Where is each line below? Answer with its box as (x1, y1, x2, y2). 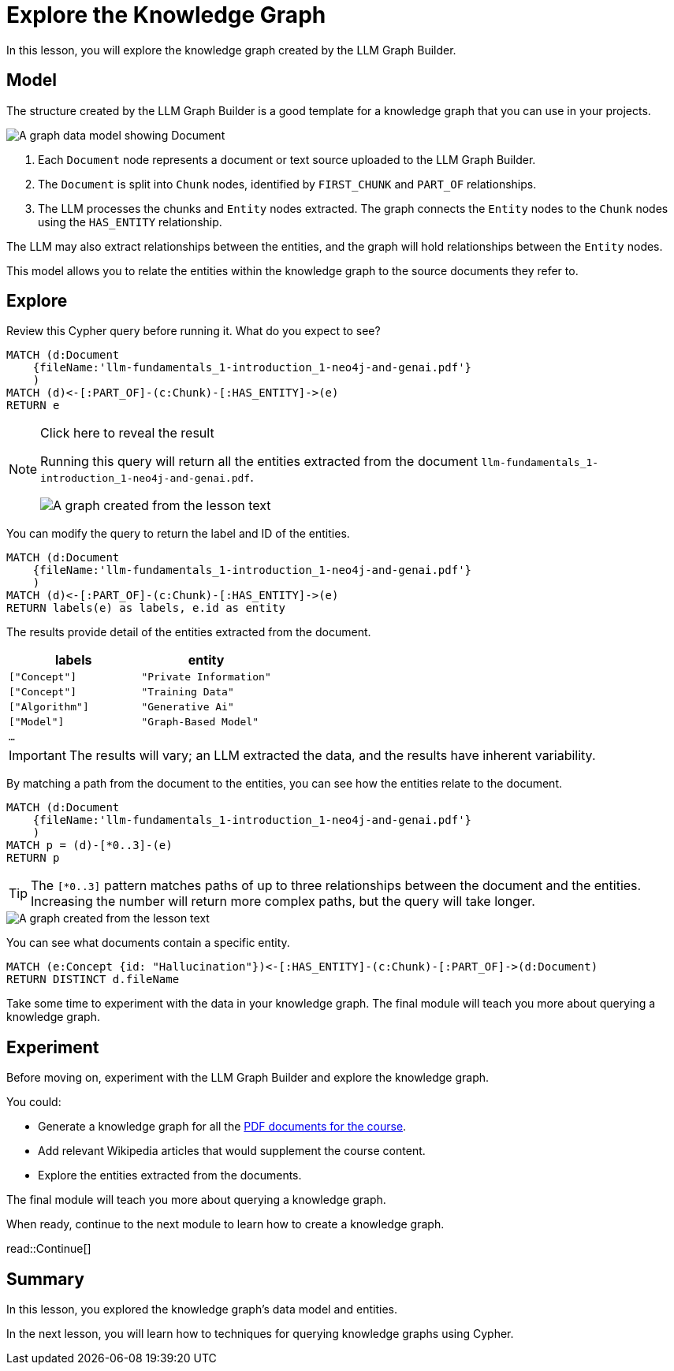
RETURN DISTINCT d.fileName (6, 973, 180, 986)
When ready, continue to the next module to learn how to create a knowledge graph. (6, 1217, 445, 1231)
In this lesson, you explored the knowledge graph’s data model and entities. (6, 1302, 398, 1317)
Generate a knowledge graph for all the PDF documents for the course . (38, 1120, 407, 1134)
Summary (6, 1269, 84, 1289)
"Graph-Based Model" (141, 716, 259, 728)
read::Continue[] (6, 1242, 91, 1256)
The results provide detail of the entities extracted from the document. (6, 625, 371, 639)
